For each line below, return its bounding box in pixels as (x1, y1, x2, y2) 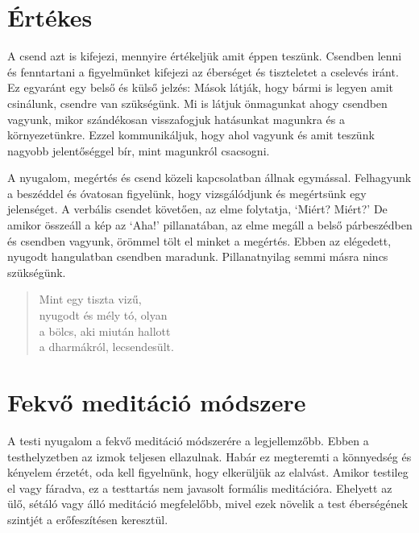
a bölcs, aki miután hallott (39, 322, 171, 339)
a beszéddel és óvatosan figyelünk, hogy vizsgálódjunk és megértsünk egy (7, 184, 367, 201)
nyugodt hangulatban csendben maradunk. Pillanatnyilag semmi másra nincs (7, 248, 388, 265)
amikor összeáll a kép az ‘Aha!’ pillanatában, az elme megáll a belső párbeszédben (7, 217, 413, 233)
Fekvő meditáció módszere (7, 386, 306, 418)
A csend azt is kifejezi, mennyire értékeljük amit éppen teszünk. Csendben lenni (7, 48, 402, 64)
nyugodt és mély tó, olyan (39, 307, 168, 324)
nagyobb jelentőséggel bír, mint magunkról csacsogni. (7, 142, 270, 159)
